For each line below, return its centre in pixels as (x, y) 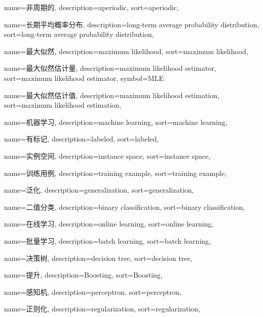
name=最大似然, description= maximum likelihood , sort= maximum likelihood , (126, 51)
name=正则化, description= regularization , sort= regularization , (102, 309)
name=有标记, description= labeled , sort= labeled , (82, 139)
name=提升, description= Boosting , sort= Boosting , (83, 275)
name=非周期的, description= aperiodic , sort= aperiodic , (91, 7)
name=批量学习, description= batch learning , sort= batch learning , (107, 240)
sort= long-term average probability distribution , (79, 34)
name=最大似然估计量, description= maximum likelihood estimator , (110, 68)
